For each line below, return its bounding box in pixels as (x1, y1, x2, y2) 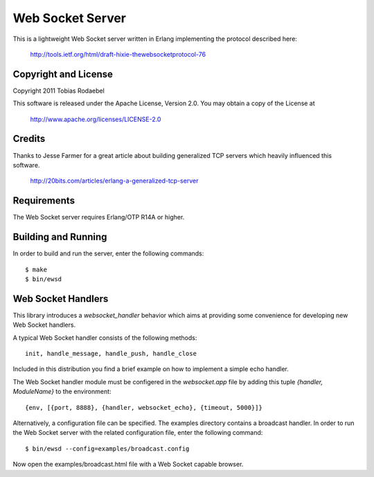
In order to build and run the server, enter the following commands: (12, 249, 204, 258)
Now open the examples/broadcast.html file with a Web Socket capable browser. (12, 460, 244, 469)
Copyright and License (12, 68, 114, 80)
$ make (25, 265, 48, 273)
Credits (12, 133, 46, 145)
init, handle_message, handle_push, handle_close (25, 350, 197, 357)
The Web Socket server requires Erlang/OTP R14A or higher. (12, 213, 185, 222)
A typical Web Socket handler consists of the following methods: (12, 333, 197, 342)
